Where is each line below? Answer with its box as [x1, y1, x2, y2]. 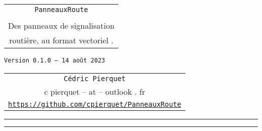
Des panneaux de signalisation [8, 20, 115, 31]
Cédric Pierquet [63, 74, 126, 83]
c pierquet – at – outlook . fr [44, 85, 145, 97]
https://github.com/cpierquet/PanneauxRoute [8, 100, 181, 108]
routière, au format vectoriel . [9, 34, 114, 46]
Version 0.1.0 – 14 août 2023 [4, 57, 105, 64]
